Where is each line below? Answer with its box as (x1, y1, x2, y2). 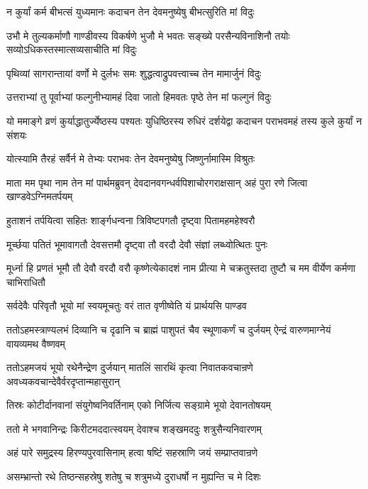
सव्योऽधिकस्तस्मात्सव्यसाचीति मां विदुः (6, 42, 137, 57)
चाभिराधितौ (6, 274, 45, 289)
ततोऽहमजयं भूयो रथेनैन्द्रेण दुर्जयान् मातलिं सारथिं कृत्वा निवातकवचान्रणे (6, 360, 253, 375)
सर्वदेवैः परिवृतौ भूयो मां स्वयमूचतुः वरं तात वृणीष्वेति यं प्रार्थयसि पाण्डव (6, 298, 247, 313)
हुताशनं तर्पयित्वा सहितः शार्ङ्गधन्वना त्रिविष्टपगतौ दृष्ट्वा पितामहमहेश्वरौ (6, 212, 255, 227)
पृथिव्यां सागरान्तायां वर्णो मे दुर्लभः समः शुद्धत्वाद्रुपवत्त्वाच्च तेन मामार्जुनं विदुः (6, 65, 262, 80)
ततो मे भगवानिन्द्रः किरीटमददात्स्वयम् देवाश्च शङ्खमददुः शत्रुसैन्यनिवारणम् (6, 421, 262, 436)
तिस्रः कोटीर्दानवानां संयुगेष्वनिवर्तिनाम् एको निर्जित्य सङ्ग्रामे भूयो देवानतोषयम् (6, 397, 272, 412)
